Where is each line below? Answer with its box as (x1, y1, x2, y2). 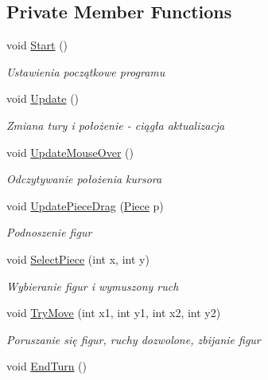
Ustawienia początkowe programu (6, 63, 165, 80)
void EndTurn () (6, 358, 87, 374)
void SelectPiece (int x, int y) (6, 250, 150, 267)
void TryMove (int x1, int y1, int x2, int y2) (6, 304, 221, 321)
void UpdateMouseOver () (6, 143, 134, 160)
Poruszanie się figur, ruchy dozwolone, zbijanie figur (6, 331, 261, 347)
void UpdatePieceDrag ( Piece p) (6, 197, 164, 214)
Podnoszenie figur (6, 224, 92, 241)
